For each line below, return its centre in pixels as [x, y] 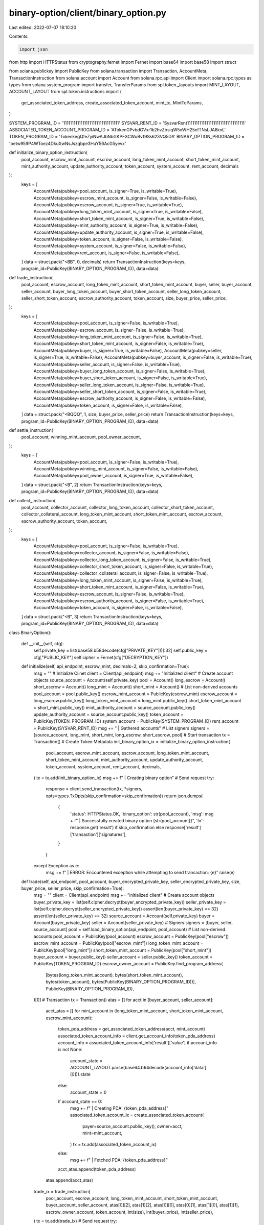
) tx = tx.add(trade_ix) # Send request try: [75, 1221]
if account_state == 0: [80, 1101]
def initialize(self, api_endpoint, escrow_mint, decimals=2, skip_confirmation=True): [105, 666]
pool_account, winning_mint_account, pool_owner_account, [81, 437]
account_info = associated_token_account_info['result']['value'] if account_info [137, 1042]
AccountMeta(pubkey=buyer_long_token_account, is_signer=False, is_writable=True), [120, 371]
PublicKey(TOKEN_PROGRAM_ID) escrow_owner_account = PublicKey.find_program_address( [128, 964]
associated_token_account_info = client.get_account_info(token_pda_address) [136, 1036]
